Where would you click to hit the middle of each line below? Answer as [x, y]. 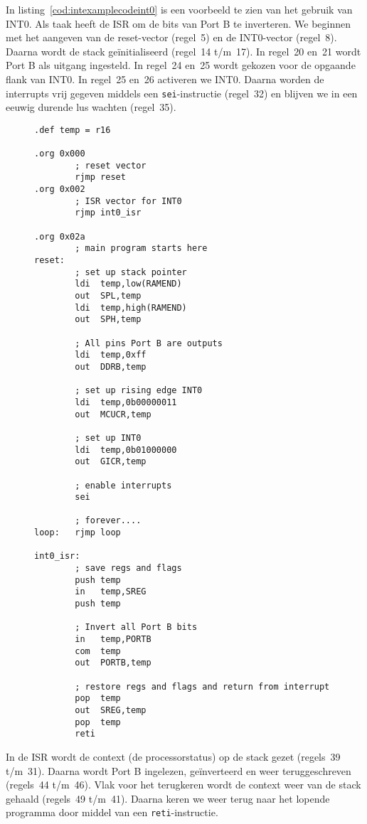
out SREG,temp [111, 710]
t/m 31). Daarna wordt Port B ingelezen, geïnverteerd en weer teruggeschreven [179, 770]
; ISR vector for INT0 [128, 201]
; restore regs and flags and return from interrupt [202, 686]
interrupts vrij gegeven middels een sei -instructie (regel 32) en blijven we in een [182, 93]
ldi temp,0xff [111, 355]
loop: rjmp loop [78, 533]
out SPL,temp [108, 296]
